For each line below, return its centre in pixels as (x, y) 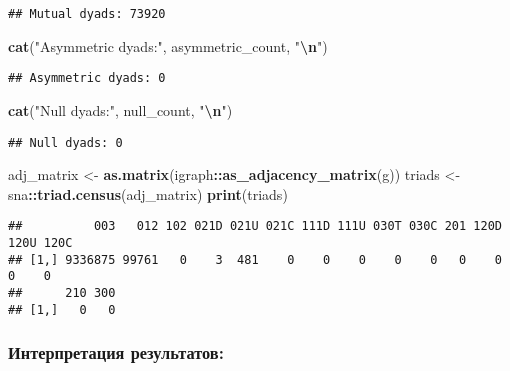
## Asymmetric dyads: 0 (87, 78)
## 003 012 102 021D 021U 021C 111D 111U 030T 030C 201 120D (255, 226)
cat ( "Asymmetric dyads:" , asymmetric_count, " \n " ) (168, 45)
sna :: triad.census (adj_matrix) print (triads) (148, 193)
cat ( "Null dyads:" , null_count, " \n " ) (120, 109)
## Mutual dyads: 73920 (87, 14)
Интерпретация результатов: (116, 352)
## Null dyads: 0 (65, 142)
